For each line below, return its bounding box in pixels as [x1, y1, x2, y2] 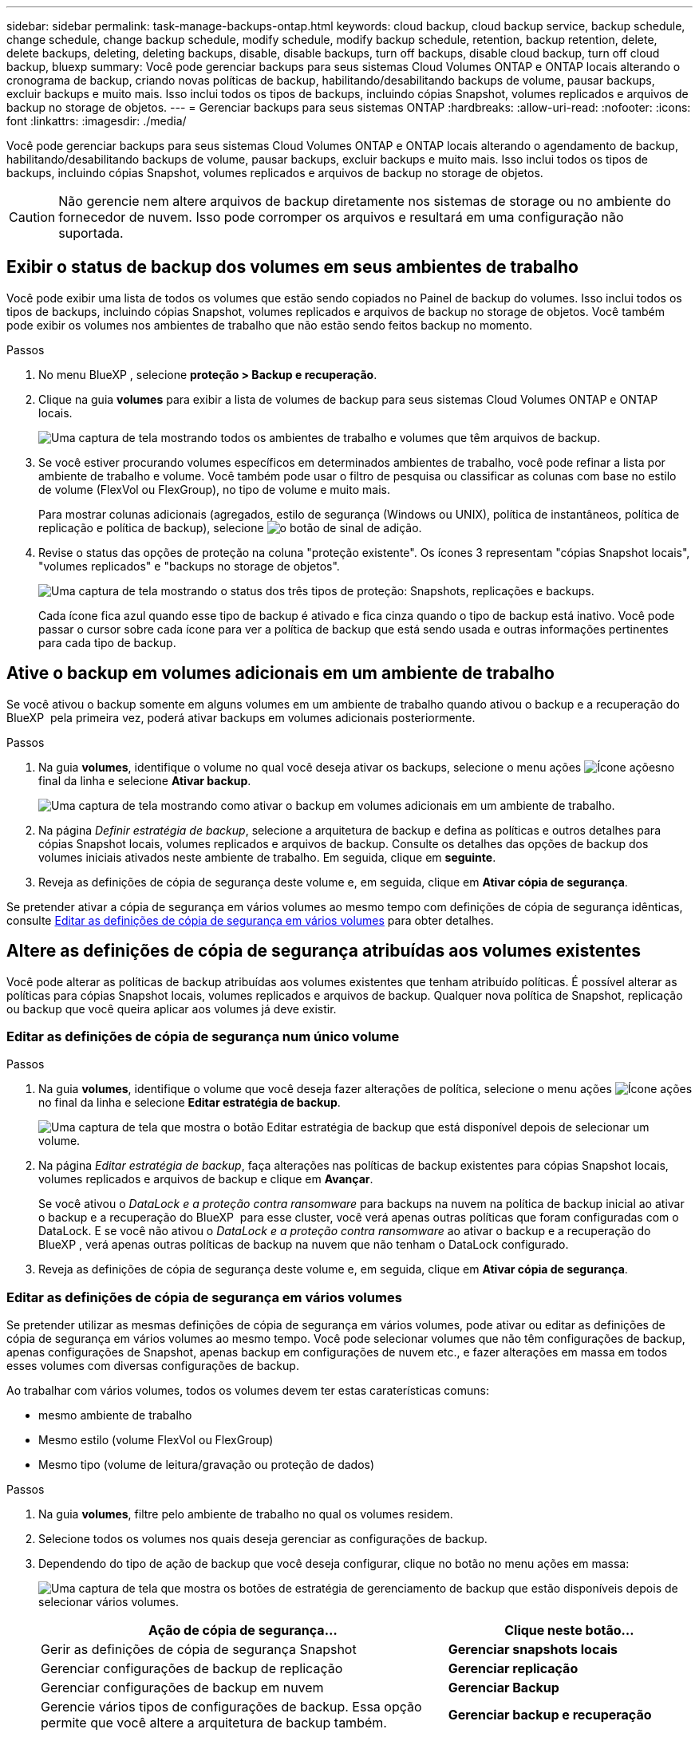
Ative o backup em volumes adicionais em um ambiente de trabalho [6, 663, 555, 684]
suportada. [58, 225, 124, 241]
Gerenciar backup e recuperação [448, 1707, 652, 1723]
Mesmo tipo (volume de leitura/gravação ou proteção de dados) [38, 1458, 375, 1472]
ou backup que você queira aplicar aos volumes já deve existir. [6, 1001, 337, 1016]
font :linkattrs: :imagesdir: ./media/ [6, 114, 187, 128]
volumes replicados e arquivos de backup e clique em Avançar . [38, 1172, 373, 1186]
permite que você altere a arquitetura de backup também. [41, 1715, 387, 1731]
